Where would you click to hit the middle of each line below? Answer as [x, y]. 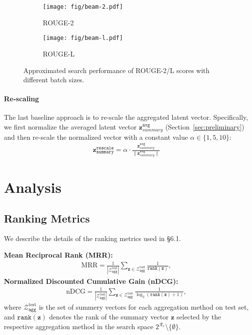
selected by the [199, 317]
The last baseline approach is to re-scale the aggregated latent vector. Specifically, [126, 117]
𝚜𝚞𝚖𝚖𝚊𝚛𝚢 [105, 152]
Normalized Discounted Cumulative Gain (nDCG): [91, 281]
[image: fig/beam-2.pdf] [83, 7]
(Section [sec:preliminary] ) [205, 127]
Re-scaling [22, 99]
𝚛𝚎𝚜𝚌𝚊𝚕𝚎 [105, 148]
